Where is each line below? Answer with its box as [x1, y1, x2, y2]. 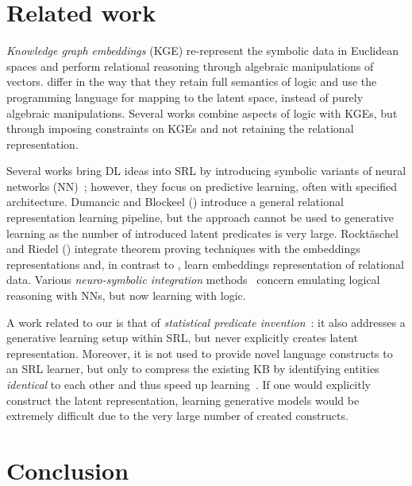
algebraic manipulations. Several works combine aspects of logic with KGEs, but [6, 104, 398, 121]
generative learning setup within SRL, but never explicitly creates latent [6, 329, 358, 346]
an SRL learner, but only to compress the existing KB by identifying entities [6, 360, 379, 377]
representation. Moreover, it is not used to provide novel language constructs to [6, 344, 393, 361]
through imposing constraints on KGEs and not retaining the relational [6, 120, 354, 137]
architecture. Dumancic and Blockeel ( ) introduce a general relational [6, 193, 344, 210]
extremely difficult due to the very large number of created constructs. [6, 407, 348, 424]
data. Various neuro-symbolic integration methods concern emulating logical [6, 271, 380, 288]
